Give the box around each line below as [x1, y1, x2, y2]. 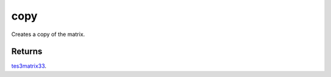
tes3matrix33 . [11, 62, 47, 70]
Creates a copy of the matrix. [11, 31, 85, 38]
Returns [11, 46, 43, 57]
